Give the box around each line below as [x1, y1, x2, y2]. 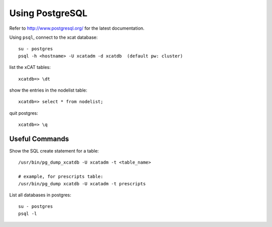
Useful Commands [9, 134, 69, 143]
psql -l [18, 210, 37, 216]
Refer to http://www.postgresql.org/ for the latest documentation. [9, 25, 145, 31]
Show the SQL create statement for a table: [9, 147, 99, 154]
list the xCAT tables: [9, 64, 51, 70]
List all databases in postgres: [9, 192, 72, 198]
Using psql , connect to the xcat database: [9, 34, 98, 40]
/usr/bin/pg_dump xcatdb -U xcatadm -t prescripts [18, 181, 146, 186]
